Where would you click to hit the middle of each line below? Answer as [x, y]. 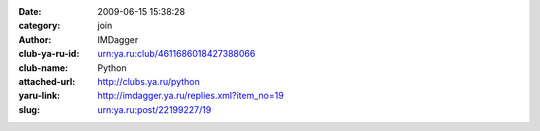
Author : [35, 39]
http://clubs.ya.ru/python [148, 81]
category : [39, 26]
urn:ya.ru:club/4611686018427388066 [176, 54]
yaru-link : [39, 96]
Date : [30, 11]
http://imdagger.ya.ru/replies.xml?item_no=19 [190, 96]
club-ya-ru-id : [49, 54]
